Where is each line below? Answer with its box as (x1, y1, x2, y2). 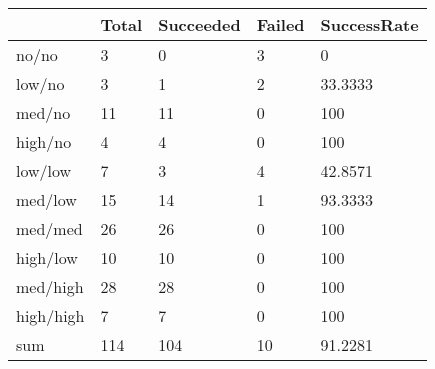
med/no (16, 101, 71, 124)
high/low (16, 246, 78, 269)
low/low (16, 159, 72, 182)
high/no (16, 130, 72, 153)
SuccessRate (320, 13, 419, 36)
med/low (16, 188, 77, 211)
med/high (16, 275, 84, 298)
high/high (16, 304, 85, 327)
